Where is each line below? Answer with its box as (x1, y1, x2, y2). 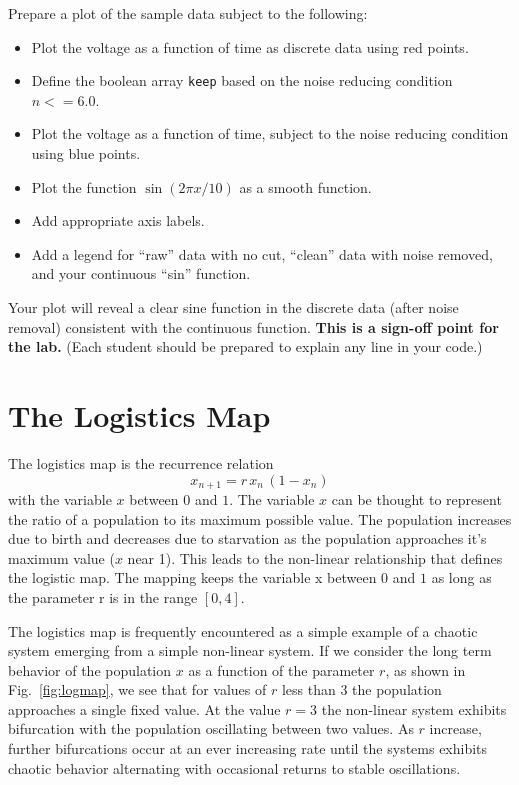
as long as (431, 567, 492, 588)
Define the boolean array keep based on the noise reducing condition (31, 70, 453, 91)
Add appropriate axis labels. (31, 210, 205, 231)
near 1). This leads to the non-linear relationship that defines (127, 547, 503, 568)
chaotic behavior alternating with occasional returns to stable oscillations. (8, 757, 461, 778)
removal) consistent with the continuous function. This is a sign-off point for (8, 316, 499, 337)
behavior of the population (8, 659, 172, 680)
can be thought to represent (331, 488, 502, 509)
